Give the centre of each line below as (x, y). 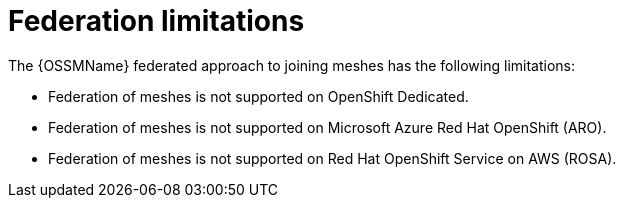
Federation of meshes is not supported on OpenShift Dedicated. (258, 96)
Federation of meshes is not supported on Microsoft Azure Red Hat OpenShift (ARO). (327, 127)
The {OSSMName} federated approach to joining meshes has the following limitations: (291, 65)
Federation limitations (156, 21)
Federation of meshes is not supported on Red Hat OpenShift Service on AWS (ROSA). (332, 158)
